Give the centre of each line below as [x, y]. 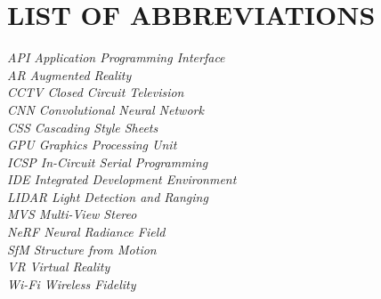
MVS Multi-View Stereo [72, 214]
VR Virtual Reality [59, 267]
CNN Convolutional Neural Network [105, 109]
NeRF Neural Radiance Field [86, 232]
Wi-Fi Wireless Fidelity [72, 283]
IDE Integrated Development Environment [122, 179]
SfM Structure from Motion [82, 249]
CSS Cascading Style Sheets [83, 127]
